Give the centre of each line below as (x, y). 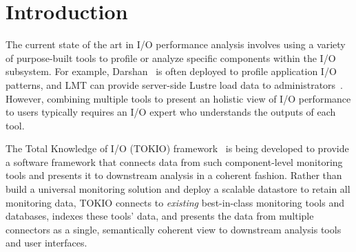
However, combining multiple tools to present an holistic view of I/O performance (178, 98)
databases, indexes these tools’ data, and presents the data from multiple (160, 216)
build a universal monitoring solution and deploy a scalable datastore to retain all (178, 189)
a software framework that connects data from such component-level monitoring (174, 161)
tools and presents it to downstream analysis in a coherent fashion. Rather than (174, 175)
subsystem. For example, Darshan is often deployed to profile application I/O (171, 71)
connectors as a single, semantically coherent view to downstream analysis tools (174, 229)
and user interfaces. (46, 243)
